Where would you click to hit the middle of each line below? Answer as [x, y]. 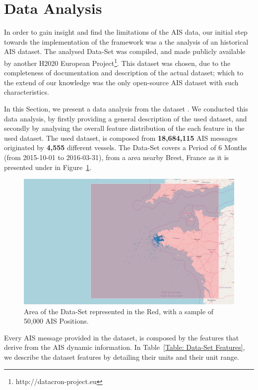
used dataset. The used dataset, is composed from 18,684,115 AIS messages [121, 138]
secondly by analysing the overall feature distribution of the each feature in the [124, 128]
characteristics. [27, 92]
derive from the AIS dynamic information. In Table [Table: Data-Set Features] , [125, 347]
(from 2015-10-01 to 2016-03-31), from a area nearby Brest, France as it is [117, 157]
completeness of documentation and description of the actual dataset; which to [124, 73]
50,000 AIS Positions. [56, 321]
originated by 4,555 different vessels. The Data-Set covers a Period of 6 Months [126, 147]
